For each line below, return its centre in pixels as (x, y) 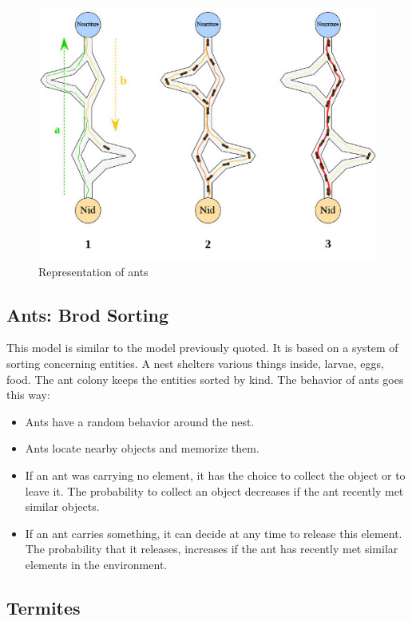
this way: (28, 395)
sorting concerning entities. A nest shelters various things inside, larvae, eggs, (195, 363)
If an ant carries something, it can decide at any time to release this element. (214, 533)
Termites (44, 607)
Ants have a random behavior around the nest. (140, 421)
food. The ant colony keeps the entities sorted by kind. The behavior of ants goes (205, 379)
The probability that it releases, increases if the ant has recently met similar (212, 549)
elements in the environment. (96, 564)
